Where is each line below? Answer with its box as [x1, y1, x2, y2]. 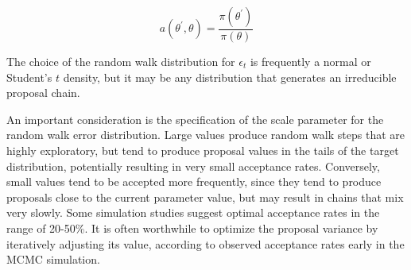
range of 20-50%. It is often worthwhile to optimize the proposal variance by [6, 219, 378, 236]
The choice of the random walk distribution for [6, 53, 235, 70]
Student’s [6, 68, 52, 85]
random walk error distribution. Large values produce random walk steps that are [6, 126, 405, 143]
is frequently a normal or [250, 53, 371, 70]
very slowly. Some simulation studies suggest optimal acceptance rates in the [6, 204, 380, 221]
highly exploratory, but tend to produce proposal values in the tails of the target [6, 142, 399, 158]
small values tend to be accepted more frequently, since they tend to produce [6, 173, 382, 190]
